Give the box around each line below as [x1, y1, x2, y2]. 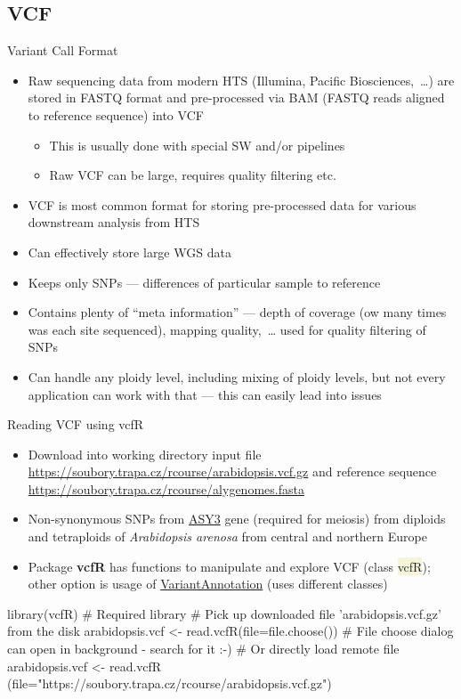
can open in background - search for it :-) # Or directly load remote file [7, 639, 400, 658]
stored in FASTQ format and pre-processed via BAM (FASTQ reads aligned [28, 88, 445, 107]
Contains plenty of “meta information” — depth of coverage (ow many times [28, 303, 447, 321]
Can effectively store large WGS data [28, 242, 231, 261]
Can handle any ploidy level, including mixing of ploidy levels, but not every [28, 367, 446, 386]
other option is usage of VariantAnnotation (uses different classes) [28, 574, 388, 593]
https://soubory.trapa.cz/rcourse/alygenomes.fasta [28, 479, 304, 498]
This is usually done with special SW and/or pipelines [49, 135, 345, 154]
